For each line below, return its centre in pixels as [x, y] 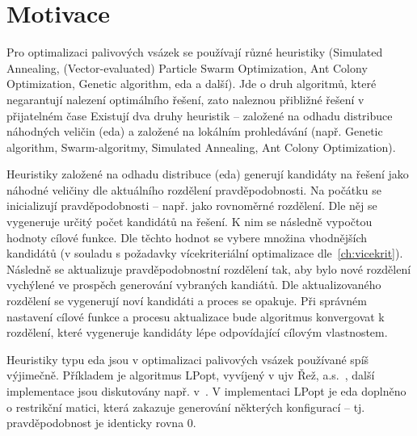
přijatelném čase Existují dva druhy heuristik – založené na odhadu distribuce [200, 115]
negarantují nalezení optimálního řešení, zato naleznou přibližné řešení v [185, 99]
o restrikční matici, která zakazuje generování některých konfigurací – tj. [186, 407]
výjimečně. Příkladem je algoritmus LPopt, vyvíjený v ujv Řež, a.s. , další [191, 375]
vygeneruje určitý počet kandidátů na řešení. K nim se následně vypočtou [190, 222]
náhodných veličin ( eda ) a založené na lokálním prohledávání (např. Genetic [195, 131]
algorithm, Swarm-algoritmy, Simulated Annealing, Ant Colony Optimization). [201, 147]
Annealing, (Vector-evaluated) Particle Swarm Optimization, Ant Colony [187, 67]
